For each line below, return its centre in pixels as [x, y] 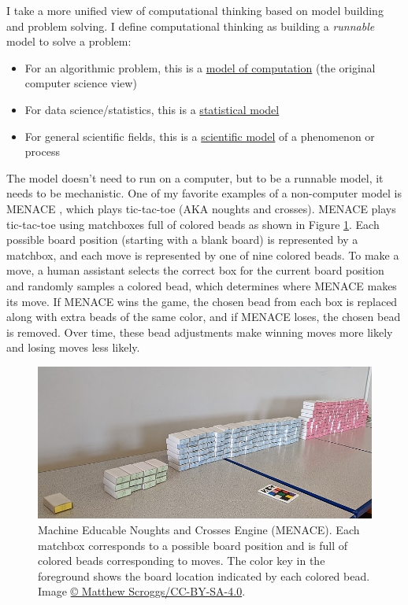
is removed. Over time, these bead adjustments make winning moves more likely [200, 332]
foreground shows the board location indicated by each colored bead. [204, 575]
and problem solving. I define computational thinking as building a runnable [191, 26]
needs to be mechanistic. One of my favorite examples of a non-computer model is [204, 193]
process [42, 151]
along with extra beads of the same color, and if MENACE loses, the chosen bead [204, 317]
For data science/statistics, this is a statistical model [152, 109]
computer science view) [81, 83]
